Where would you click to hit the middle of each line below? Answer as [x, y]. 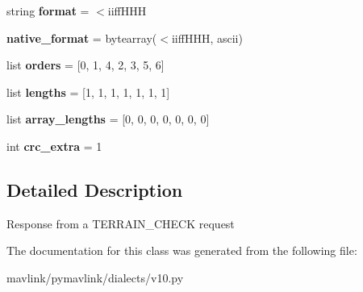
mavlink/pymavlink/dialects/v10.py [95, 277]
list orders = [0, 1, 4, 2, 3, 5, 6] [86, 65]
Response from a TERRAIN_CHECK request [121, 223]
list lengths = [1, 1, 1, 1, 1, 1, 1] [88, 92]
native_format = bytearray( [82, 38]
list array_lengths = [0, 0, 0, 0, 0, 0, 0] [108, 119]
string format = [48, 10]
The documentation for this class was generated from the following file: [182, 250]
